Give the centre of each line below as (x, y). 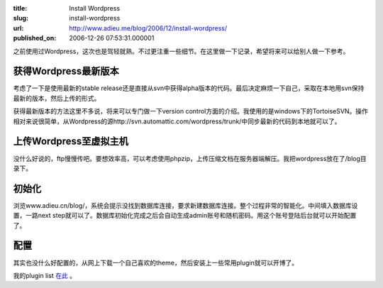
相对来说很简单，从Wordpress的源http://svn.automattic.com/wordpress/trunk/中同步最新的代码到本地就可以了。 (177, 121)
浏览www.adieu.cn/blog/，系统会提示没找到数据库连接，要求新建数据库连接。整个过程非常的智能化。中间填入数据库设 (185, 205)
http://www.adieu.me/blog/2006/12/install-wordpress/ (148, 28)
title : (20, 8)
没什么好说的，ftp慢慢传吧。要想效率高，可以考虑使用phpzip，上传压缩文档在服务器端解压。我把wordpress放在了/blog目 (190, 158)
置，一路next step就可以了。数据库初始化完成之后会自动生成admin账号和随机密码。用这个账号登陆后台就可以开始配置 (185, 216)
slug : (21, 18)
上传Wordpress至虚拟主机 (71, 142)
